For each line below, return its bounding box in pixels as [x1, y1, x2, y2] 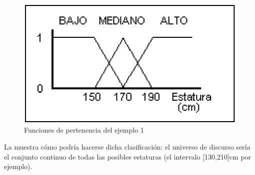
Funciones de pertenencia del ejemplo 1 [24, 125, 144, 135]
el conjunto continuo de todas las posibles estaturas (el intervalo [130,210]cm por [4, 151, 251, 162]
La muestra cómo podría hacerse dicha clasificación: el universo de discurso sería [4, 142, 250, 152]
